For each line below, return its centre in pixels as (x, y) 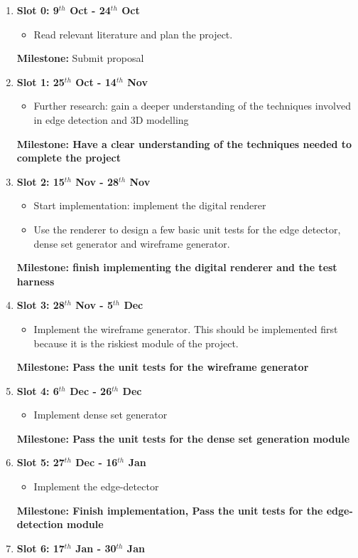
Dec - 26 (91, 390)
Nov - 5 (94, 305)
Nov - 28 (97, 181)
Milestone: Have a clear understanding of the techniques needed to (184, 143)
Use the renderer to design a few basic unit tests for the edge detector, (187, 229)
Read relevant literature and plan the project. (133, 34)
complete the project (69, 158)
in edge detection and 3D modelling (111, 119)
